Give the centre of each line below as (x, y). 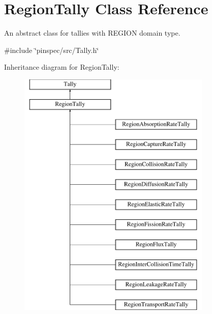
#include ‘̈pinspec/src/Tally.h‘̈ (52, 50)
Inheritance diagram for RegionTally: (62, 67)
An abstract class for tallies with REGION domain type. (92, 33)
